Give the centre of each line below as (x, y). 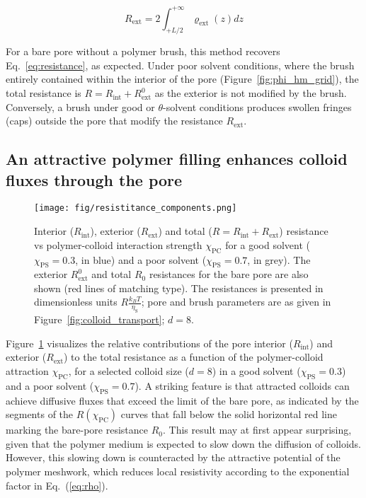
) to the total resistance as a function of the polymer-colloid (194, 357)
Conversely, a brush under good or (80, 106)
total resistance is (44, 93)
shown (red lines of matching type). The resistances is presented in (179, 288)
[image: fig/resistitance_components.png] (136, 208)
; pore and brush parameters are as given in (236, 302)
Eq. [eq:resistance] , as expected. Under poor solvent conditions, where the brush (180, 65)
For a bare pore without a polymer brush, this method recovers (143, 51)
